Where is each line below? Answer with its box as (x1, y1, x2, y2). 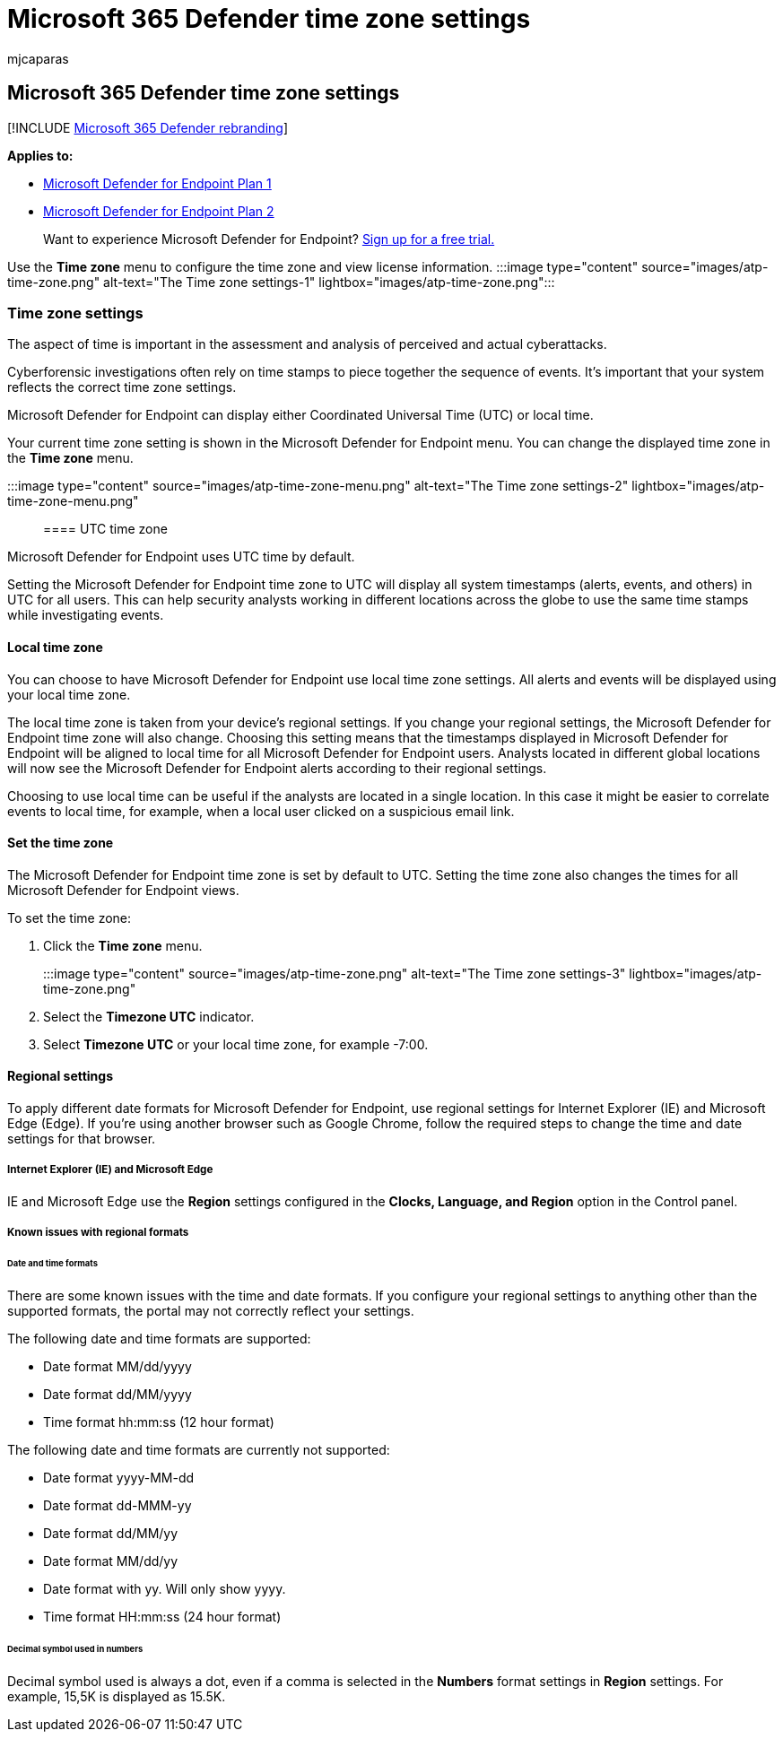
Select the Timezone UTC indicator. (43, 1008, 255, 1024)
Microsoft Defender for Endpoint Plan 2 (43, 203, 274, 219)
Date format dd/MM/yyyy (43, 1386, 192, 1402)
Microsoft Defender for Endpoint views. (7, 882, 239, 898)
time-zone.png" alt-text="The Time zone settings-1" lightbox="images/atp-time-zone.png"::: (7, 274, 555, 290)
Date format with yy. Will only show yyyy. (43, 1580, 286, 1596)
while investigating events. (7, 607, 164, 623)
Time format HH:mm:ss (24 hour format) (43, 1608, 282, 1624)
